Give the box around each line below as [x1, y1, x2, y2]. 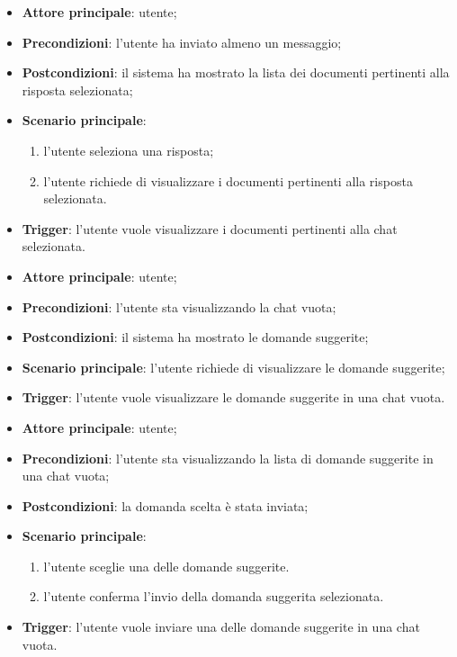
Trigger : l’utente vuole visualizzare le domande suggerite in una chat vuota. [22, 388, 445, 407]
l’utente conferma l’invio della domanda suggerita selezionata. [43, 587, 384, 606]
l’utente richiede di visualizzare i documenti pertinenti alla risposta [43, 171, 413, 190]
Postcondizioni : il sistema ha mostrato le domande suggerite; [22, 328, 369, 346]
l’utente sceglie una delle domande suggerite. [43, 556, 290, 575]
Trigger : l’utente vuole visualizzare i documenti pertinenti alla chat [22, 219, 398, 238]
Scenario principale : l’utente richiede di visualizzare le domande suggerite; [22, 357, 445, 376]
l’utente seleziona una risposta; [43, 140, 214, 159]
